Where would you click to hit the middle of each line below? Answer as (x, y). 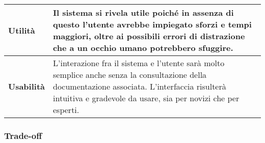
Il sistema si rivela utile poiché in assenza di (143, 12)
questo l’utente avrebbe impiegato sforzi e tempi (152, 24)
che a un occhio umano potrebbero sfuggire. (143, 48)
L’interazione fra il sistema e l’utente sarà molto (139, 63)
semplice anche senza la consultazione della (130, 75)
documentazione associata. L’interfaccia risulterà (140, 86)
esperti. (66, 110)
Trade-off (23, 135)
